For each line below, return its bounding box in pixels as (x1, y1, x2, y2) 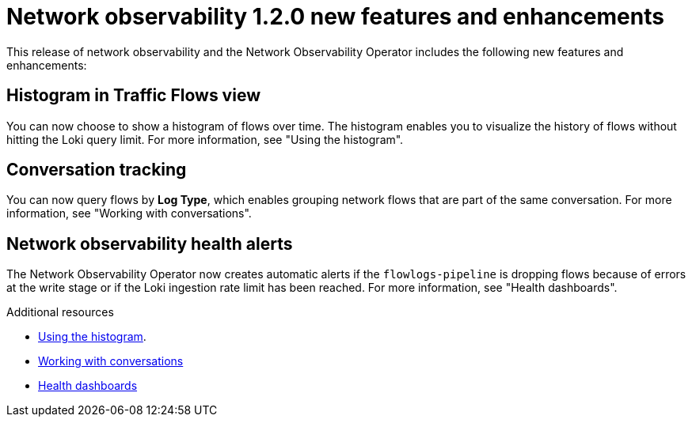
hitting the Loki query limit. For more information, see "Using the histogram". (6, 132, 404, 146)
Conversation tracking (6, 160, 187, 180)
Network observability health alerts (6, 233, 293, 254)
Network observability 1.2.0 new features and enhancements (6, 3, 664, 30)
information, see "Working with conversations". (6, 206, 252, 221)
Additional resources (6, 305, 114, 319)
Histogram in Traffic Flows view (6, 85, 260, 106)
